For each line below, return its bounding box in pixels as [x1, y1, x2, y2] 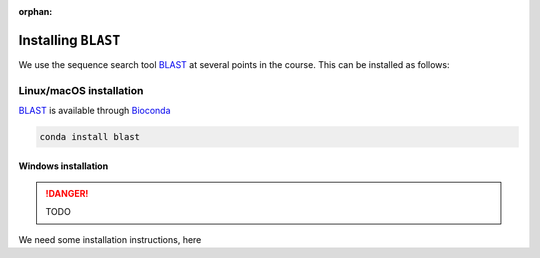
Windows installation [18, 160, 109, 172]
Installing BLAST [18, 31, 121, 49]
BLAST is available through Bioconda [18, 105, 171, 117]
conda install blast [39, 131, 140, 143]
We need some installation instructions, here [18, 233, 202, 245]
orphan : [18, 6, 53, 17]
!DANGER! [45, 188, 89, 200]
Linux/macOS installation [18, 83, 144, 97]
